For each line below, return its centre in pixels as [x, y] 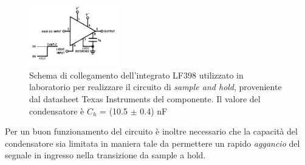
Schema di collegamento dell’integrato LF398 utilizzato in [136, 75]
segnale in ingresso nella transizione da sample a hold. [105, 155]
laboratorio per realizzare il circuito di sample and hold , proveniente [156, 87]
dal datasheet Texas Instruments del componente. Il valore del [145, 99]
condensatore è [57, 111]
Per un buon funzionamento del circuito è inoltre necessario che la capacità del [151, 131]
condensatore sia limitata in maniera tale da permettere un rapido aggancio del [152, 143]
